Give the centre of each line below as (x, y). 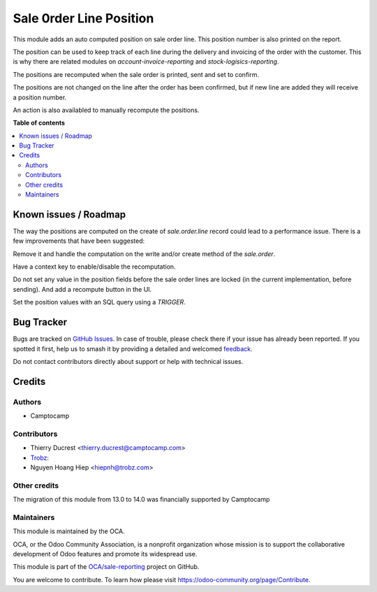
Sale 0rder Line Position (83, 18)
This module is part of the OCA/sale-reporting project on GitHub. (106, 567)
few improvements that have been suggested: (79, 241)
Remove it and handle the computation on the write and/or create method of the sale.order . (144, 254)
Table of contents (39, 123)
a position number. (40, 97)
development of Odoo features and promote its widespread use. (105, 554)
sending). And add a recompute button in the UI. (82, 289)
